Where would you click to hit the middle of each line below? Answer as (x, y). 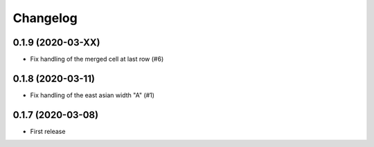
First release (48, 131)
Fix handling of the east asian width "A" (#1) (92, 95)
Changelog (45, 18)
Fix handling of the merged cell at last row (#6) (97, 59)
